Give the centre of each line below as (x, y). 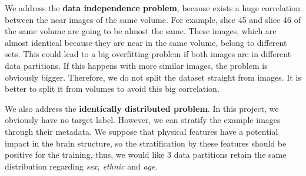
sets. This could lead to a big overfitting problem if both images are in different (148, 54)
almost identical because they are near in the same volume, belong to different (146, 42)
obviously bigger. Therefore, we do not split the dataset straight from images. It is (153, 77)
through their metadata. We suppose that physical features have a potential (142, 131)
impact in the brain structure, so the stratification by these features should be (146, 143)
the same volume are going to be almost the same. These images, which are (141, 31)
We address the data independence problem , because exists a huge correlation (152, 8)
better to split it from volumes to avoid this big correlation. (112, 89)
